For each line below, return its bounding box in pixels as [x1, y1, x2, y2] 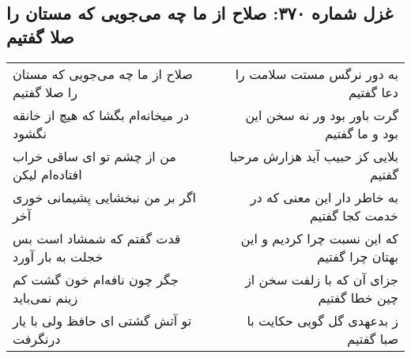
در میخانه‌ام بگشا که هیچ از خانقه [13, 105, 190, 124]
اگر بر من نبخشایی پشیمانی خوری [13, 187, 196, 206]
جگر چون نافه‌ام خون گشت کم [13, 269, 179, 288]
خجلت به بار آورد [13, 247, 104, 266]
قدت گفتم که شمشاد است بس [13, 228, 181, 247]
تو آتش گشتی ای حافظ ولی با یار [13, 311, 192, 330]
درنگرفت [13, 329, 61, 348]
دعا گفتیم [349, 82, 398, 101]
